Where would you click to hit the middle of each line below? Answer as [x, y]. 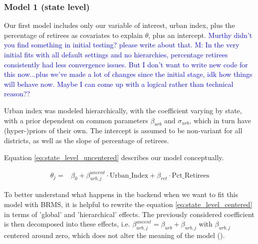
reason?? [17, 94]
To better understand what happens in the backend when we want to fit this [121, 194]
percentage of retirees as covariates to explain [74, 35]
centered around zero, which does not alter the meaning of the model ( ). [115, 235]
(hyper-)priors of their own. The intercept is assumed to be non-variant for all [123, 130]
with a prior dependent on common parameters [76, 120]
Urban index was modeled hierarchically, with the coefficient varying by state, [123, 110]
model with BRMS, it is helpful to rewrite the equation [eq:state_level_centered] [128, 204]
